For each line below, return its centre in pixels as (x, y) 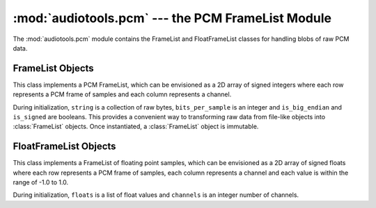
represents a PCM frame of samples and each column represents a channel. (122, 94)
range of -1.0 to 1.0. (41, 182)
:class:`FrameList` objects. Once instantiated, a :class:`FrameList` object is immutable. (136, 127)
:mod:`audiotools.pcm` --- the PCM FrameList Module (172, 18)
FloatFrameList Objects (64, 147)
